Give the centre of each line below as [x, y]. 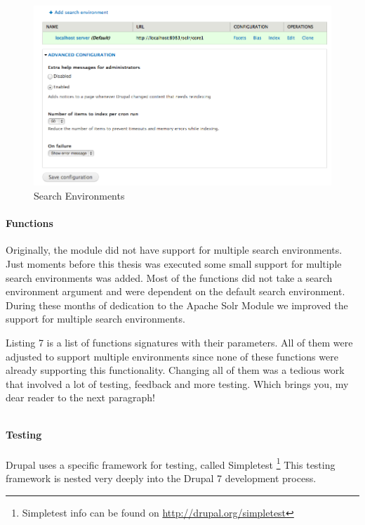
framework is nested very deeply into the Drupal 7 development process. [161, 478]
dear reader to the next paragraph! [80, 397]
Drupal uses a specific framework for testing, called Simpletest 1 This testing [171, 463]
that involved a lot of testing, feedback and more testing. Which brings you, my [177, 383]
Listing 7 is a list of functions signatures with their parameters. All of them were [179, 342]
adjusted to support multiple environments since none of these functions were [172, 356]
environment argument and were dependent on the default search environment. [175, 291]
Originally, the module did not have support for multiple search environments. [174, 250]
